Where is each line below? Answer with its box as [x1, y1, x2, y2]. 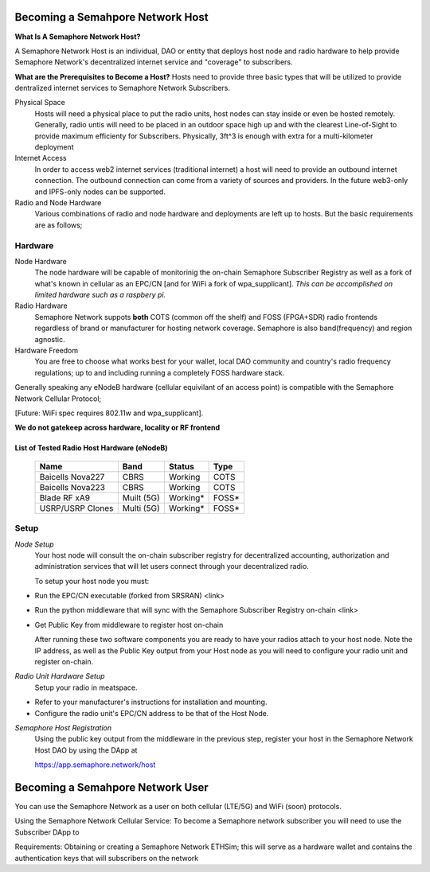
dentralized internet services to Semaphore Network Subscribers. [14, 84, 231, 93]
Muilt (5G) [122, 492, 160, 503]
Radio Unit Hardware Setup [14, 672, 105, 681]
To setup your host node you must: [34, 576, 150, 586]
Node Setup [14, 539, 55, 549]
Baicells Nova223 [39, 481, 105, 492]
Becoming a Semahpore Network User [14, 781, 209, 794]
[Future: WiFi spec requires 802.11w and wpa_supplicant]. [14, 408, 204, 418]
